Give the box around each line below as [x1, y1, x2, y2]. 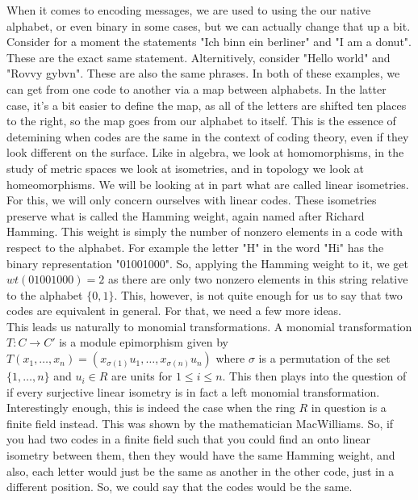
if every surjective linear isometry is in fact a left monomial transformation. [6, 383, 380, 400]
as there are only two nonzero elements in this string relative [107, 271, 408, 288]
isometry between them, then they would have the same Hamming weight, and [6, 447, 395, 464]
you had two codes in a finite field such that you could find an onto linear [6, 431, 370, 447]
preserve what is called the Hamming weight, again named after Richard [6, 207, 365, 224]
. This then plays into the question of [222, 368, 407, 384]
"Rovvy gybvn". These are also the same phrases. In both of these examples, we [6, 65, 400, 82]
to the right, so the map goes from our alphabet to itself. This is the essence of [6, 112, 396, 129]
